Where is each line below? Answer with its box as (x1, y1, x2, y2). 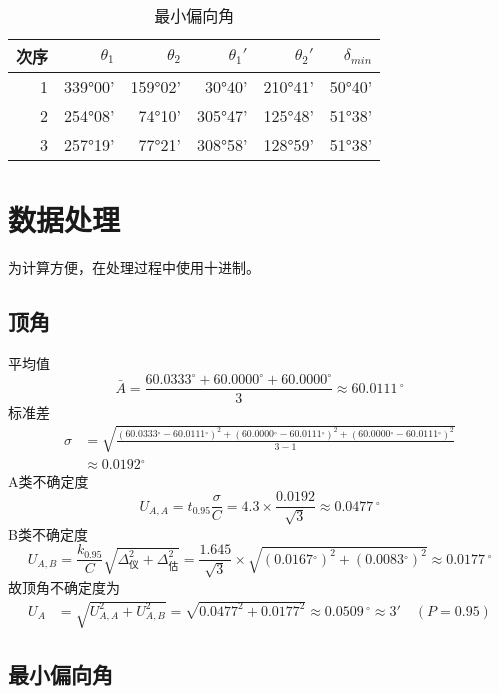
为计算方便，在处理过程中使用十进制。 (8, 257, 260, 278)
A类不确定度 (8, 470, 89, 491)
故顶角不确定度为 (8, 576, 120, 597)
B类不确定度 (8, 523, 88, 544)
